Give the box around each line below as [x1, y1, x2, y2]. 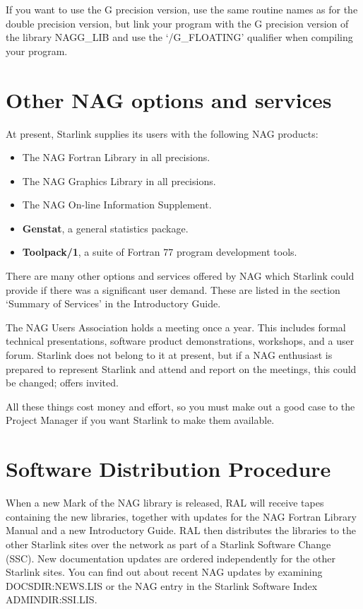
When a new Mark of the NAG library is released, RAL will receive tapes [6, 495, 324, 510]
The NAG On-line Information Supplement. [22, 197, 212, 212]
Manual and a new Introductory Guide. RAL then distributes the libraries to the [6, 523, 357, 538]
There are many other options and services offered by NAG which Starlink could [6, 268, 355, 283]
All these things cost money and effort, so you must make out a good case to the [6, 398, 355, 413]
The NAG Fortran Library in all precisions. [22, 150, 210, 165]
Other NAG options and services [6, 85, 332, 114]
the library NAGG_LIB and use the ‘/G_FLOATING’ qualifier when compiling [6, 30, 353, 45]
